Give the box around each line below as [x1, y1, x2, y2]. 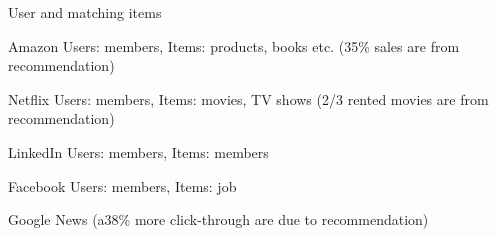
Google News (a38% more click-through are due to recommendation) [8, 209, 429, 230]
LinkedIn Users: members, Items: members [8, 141, 269, 162]
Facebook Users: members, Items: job [8, 175, 237, 196]
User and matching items [8, 2, 162, 22]
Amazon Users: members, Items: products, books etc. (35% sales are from [8, 35, 460, 56]
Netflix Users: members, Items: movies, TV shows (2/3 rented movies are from [8, 88, 489, 109]
